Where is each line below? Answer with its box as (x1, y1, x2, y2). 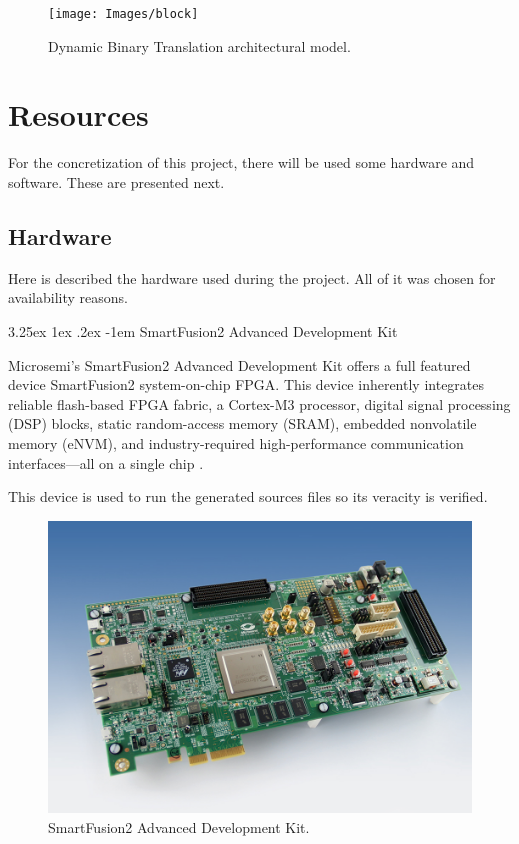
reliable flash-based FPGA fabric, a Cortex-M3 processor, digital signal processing (8, 393, 511, 414)
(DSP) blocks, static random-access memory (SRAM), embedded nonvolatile (8, 413, 477, 434)
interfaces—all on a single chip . (8, 452, 204, 473)
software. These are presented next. (8, 171, 225, 192)
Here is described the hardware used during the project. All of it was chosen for (8, 267, 496, 288)
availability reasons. (8, 287, 128, 308)
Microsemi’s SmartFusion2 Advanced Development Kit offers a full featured (8, 354, 471, 375)
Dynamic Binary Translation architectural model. (48, 35, 351, 56)
